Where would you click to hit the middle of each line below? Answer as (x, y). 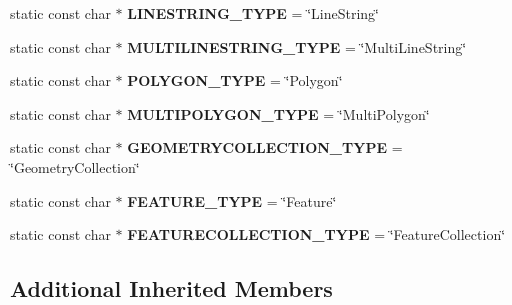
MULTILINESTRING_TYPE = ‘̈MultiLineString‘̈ (297, 46)
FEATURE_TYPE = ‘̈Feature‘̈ (232, 200)
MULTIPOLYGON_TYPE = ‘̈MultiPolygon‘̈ (278, 113)
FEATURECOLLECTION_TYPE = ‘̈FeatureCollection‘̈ (316, 234)
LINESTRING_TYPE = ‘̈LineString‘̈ (253, 13)
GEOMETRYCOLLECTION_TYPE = (265, 147)
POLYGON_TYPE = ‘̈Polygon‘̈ (235, 80)
